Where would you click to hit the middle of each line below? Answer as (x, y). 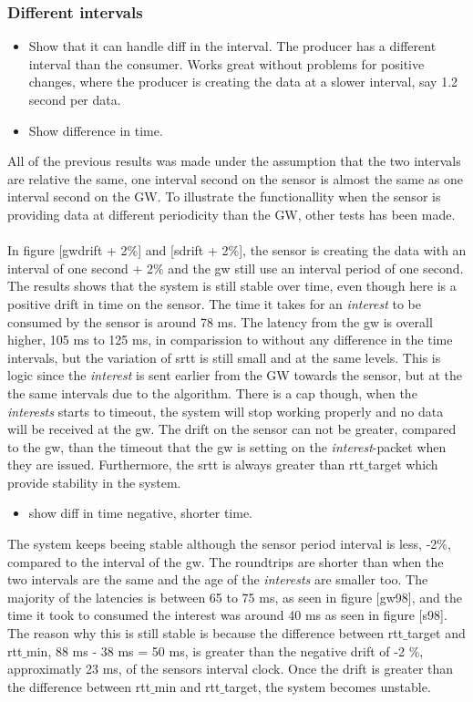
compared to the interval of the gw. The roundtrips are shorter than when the (226, 561)
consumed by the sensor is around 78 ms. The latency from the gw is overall (220, 321)
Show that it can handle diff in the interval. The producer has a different (232, 46)
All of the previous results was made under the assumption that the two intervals (234, 161)
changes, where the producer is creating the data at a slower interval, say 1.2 (243, 82)
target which (403, 465)
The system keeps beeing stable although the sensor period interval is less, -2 (222, 544)
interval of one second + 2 (80, 268)
